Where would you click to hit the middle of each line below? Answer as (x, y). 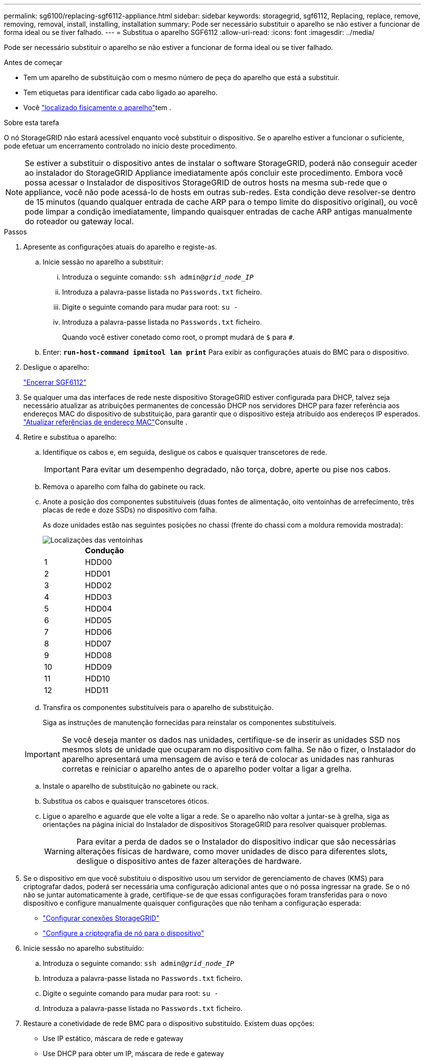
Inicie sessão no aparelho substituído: (84, 948)
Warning (59, 851)
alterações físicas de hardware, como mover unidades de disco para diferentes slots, (232, 851)
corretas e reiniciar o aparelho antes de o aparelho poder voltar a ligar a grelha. (207, 769)
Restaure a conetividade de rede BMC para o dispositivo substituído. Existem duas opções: (169, 1023)
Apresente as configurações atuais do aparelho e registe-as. (120, 247)
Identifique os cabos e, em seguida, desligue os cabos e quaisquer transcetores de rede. (185, 452)
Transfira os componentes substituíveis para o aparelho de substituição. (158, 707)
